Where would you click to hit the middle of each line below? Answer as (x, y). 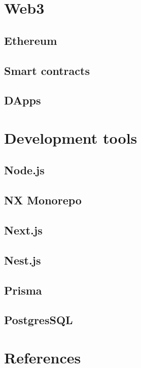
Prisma (23, 290)
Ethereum (31, 40)
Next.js (23, 230)
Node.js (24, 170)
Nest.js (23, 260)
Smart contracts (47, 70)
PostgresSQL (39, 320)
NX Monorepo (43, 200)
